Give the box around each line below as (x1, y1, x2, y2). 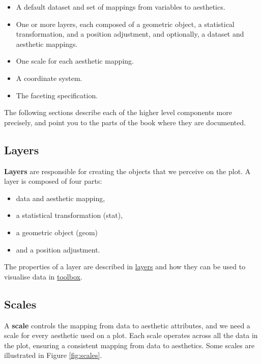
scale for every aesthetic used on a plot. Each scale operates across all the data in (4, 330, 258, 341)
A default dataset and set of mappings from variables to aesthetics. (16, 2, 225, 12)
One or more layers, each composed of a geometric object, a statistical (16, 18, 235, 29)
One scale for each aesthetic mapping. (16, 55, 134, 66)
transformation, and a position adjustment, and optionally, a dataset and (16, 29, 244, 39)
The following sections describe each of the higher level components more (4, 107, 232, 118)
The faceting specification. (16, 90, 98, 100)
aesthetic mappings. (16, 38, 78, 49)
